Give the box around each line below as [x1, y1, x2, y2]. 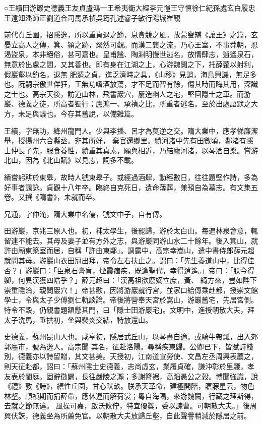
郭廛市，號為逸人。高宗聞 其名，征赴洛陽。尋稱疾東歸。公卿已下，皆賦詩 [4, 341, 246, 351]
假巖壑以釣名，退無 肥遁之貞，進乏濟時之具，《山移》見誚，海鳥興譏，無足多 [4, 69, 257, 79]
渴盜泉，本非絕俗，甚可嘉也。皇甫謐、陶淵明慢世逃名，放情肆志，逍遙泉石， [4, 49, 258, 59]
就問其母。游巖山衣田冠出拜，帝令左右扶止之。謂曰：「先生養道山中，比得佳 [4, 255, 254, 266]
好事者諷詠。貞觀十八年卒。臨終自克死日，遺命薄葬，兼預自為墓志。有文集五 [4, 181, 258, 192]
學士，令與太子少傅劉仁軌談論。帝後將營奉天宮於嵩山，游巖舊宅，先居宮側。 [4, 294, 258, 305]
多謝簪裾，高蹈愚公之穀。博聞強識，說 [130, 371, 258, 381]
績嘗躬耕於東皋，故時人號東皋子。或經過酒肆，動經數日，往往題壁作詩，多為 [4, 171, 258, 182]
